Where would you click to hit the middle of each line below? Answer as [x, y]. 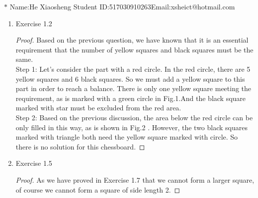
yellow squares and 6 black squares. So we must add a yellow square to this [130, 78]
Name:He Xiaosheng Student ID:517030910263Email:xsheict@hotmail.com [122, 6]
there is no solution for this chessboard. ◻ [80, 146]
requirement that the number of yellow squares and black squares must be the [134, 49]
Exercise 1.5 [34, 163]
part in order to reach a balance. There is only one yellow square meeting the [133, 88]
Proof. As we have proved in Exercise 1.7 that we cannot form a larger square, [135, 179]
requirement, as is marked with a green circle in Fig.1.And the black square [131, 98]
